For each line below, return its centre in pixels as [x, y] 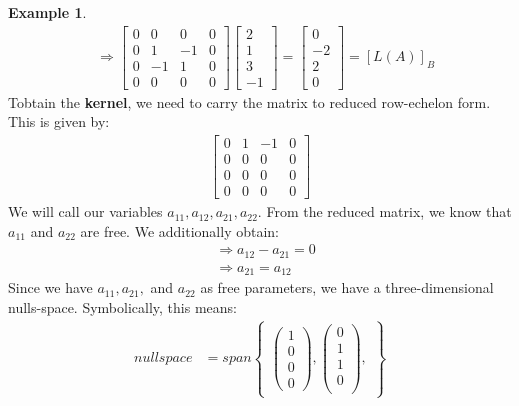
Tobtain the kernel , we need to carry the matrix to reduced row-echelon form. [249, 101]
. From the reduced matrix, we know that [384, 211]
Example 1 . [47, 12]
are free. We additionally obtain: [179, 230]
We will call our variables [85, 211]
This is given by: [59, 121]
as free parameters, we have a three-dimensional [347, 287]
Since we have [50, 287]
